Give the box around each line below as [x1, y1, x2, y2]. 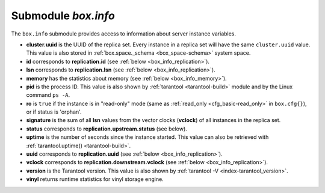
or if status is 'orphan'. [26, 108, 82, 115]
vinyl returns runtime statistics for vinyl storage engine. [26, 176, 164, 183]
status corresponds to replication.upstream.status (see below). [26, 125, 188, 132]
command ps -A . [26, 91, 70, 99]
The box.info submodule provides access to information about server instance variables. [11, 30, 237, 37]
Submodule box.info [11, 9, 116, 22]
